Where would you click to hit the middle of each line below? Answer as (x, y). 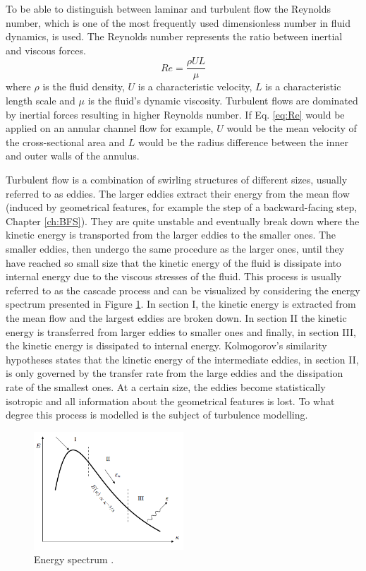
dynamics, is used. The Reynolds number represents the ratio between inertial (174, 36)
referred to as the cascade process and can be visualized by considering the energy (183, 290)
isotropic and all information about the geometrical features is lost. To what (170, 401)
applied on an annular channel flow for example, (110, 128)
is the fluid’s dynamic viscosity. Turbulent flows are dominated (223, 101)
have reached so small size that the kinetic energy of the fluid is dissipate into (173, 262)
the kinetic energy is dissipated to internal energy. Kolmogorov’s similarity (166, 345)
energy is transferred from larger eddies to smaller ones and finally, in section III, (181, 331)
